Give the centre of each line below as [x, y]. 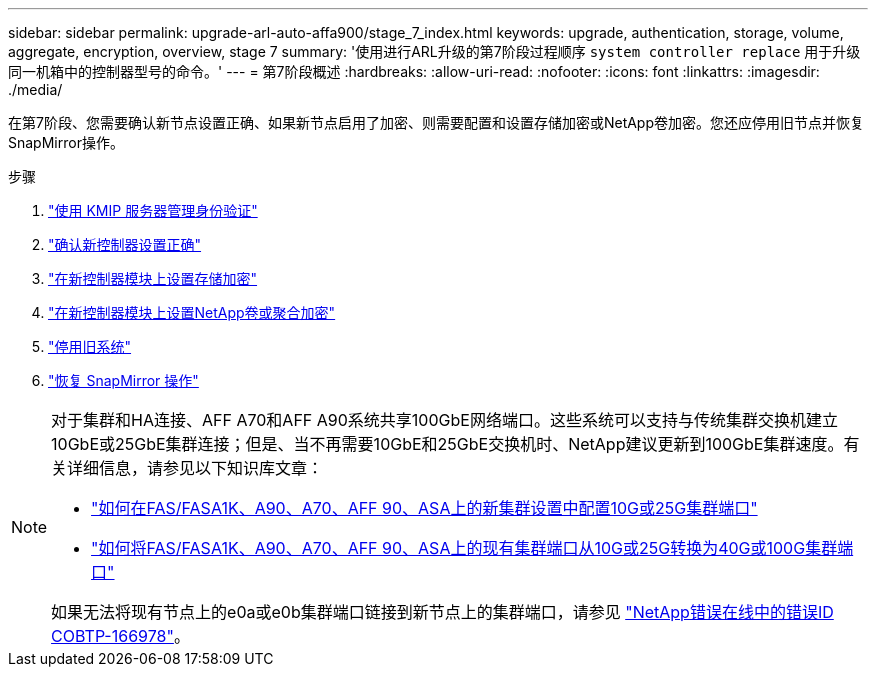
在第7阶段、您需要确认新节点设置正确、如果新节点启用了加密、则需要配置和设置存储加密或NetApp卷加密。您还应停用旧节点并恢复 [436, 122]
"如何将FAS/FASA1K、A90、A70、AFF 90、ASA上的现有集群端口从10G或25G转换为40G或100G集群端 [472, 548]
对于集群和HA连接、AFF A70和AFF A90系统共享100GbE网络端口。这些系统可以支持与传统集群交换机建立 [444, 420]
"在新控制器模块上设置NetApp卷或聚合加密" [192, 312]
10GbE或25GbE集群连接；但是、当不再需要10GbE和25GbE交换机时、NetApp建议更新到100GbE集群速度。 [447, 444]
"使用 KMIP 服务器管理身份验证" [153, 210]
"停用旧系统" [90, 346]
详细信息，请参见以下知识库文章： [195, 468]
